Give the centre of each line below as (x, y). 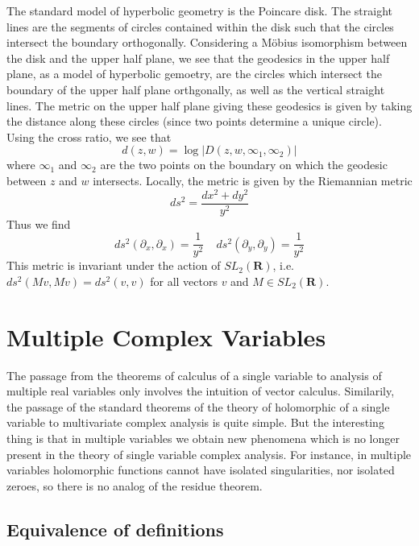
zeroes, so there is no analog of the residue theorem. (135, 485)
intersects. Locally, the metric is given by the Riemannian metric (253, 180)
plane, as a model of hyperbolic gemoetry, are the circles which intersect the (194, 74)
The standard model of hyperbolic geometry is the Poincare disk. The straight (200, 10)
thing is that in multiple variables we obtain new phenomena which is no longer (203, 438)
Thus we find (39, 223)
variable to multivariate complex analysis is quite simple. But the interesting (195, 422)
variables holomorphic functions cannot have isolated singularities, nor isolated (201, 470)
